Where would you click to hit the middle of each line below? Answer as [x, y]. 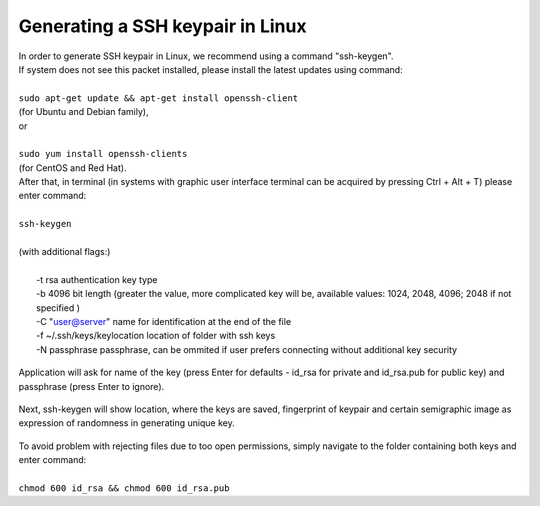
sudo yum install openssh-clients [103, 154]
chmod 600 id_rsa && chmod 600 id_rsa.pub [124, 488]
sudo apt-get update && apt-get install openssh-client [158, 98]
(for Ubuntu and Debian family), [83, 112]
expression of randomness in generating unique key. [126, 423]
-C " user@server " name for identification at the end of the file [164, 321]
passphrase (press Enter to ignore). [91, 386]
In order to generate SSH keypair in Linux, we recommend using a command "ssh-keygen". [206, 56]
